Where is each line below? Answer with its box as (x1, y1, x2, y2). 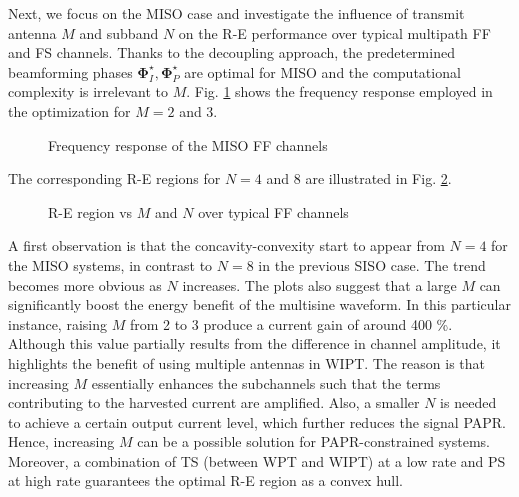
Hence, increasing (8, 431, 115, 452)
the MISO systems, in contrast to (8, 254, 213, 275)
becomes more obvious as (8, 274, 162, 295)
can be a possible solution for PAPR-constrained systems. (137, 431, 490, 452)
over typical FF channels (198, 201, 349, 222)
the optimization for (8, 100, 131, 121)
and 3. (179, 100, 218, 121)
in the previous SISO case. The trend (258, 254, 486, 275)
